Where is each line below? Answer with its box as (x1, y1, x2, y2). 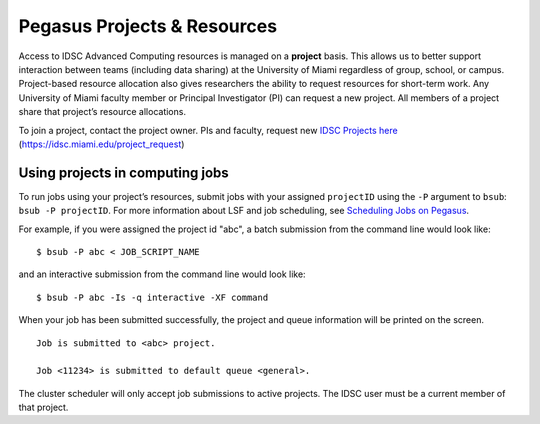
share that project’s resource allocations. (18, 106, 187, 118)
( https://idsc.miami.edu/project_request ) (18, 138, 185, 150)
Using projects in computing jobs (18, 164, 229, 181)
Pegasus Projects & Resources (18, 15, 278, 37)
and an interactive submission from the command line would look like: (18, 268, 306, 280)
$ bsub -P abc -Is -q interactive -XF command (36, 291, 269, 303)
